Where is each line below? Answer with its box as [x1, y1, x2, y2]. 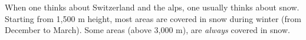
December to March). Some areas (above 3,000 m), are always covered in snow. [5, 24, 290, 36]
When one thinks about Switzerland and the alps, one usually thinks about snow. [5, 1, 300, 13]
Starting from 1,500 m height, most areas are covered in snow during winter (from [5, 12, 301, 24]
